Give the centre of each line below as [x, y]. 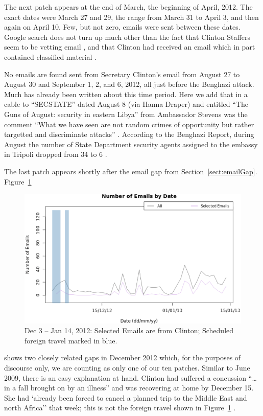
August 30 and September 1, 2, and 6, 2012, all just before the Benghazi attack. [129, 84]
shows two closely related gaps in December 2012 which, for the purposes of [123, 357]
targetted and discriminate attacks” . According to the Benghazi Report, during [129, 134]
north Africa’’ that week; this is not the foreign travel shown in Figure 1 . [120, 408]
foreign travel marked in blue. [71, 340]
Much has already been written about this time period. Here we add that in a [126, 94]
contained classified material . [51, 56]
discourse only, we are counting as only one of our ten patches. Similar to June [127, 368]
